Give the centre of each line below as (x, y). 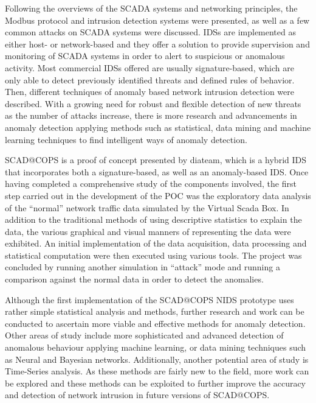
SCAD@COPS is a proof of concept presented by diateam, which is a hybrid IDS (156, 160)
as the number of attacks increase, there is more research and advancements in (151, 115)
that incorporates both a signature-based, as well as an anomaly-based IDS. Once (157, 171)
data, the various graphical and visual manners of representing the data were (148, 231)
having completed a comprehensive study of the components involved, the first (151, 184)
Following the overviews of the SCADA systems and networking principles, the (151, 8)
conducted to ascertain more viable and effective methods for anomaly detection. (155, 323)
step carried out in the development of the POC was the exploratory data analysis (158, 195)
